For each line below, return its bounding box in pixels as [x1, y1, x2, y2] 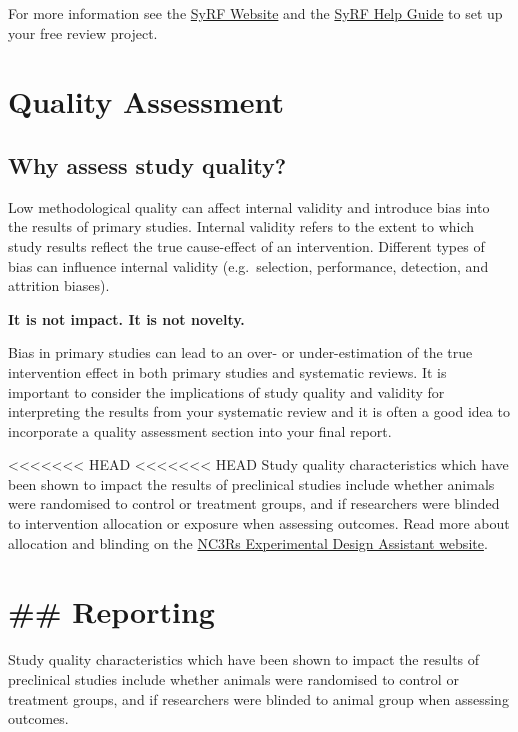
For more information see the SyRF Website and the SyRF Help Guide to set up [8, 3, 503, 23]
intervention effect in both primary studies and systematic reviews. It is [8, 361, 447, 382]
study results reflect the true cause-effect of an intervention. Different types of [8, 235, 485, 256]
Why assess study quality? [8, 149, 287, 180]
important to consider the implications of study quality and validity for [8, 381, 445, 402]
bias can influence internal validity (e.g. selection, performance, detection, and [8, 255, 489, 276]
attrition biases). [8, 275, 110, 296]
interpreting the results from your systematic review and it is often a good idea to [8, 401, 510, 422]
